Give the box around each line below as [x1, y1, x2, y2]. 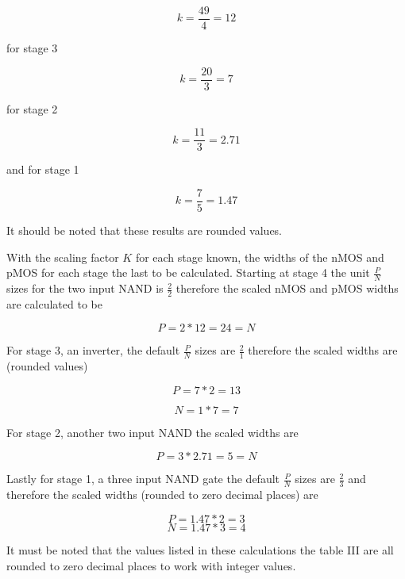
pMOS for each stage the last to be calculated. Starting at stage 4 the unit [6, 264, 370, 281]
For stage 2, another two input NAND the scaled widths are [6, 424, 299, 440]
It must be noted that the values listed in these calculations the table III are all [6, 541, 394, 558]
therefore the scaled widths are [248, 342, 398, 359]
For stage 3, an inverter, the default [6, 342, 180, 359]
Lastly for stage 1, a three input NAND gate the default [6, 470, 280, 487]
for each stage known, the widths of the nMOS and [135, 248, 384, 265]
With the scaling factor [6, 248, 119, 265]
